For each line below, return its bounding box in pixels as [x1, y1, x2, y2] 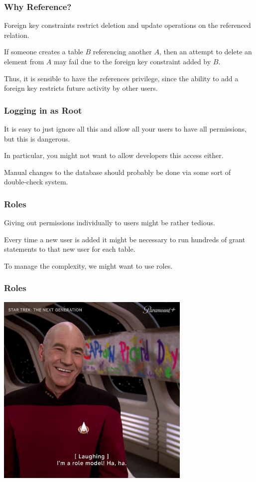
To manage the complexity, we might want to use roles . [4, 260, 173, 271]
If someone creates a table [4, 46, 83, 57]
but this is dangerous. [4, 133, 70, 144]
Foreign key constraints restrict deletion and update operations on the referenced [4, 20, 251, 30]
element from [4, 56, 44, 66]
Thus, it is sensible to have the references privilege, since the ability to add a [4, 73, 239, 83]
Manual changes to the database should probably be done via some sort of [4, 166, 231, 177]
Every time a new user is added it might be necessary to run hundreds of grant [4, 234, 246, 244]
